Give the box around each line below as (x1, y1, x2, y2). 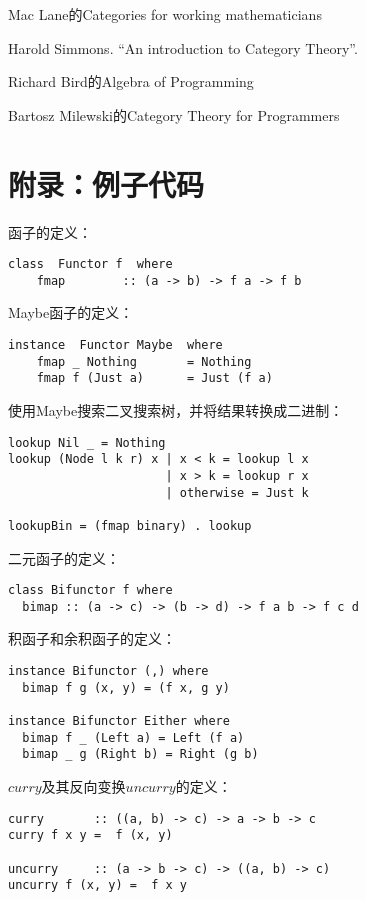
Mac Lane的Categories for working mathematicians (8, 4, 322, 24)
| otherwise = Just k (165, 485, 309, 500)
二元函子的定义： (8, 547, 120, 568)
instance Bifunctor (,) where (8, 664, 209, 678)
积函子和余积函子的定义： (8, 628, 176, 649)
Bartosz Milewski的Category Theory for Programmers (8, 104, 340, 125)
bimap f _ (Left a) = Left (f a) (22, 730, 245, 745)
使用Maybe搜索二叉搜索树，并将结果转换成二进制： (8, 399, 344, 420)
